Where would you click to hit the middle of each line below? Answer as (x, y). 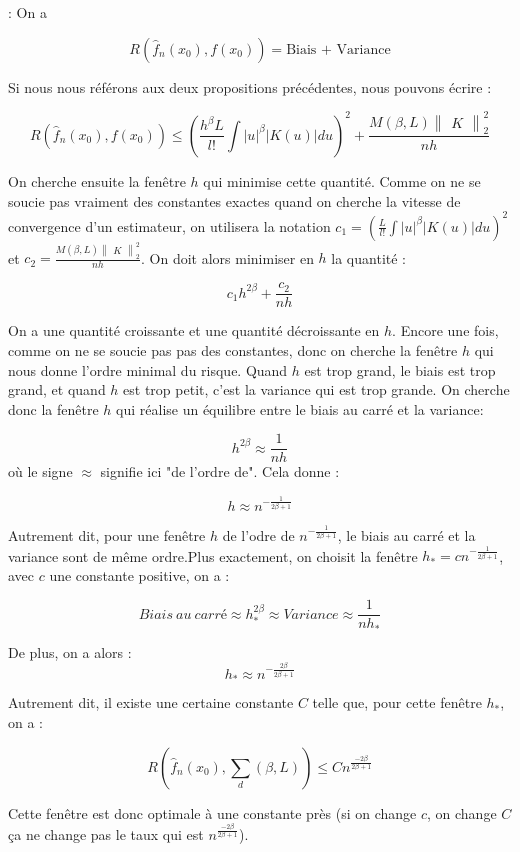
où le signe (40, 471)
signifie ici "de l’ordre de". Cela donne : (220, 471)
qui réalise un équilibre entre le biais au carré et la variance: (300, 408)
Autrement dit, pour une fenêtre (107, 534)
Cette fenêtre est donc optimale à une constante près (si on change (212, 812)
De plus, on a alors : (70, 651)
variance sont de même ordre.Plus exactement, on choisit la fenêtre (213, 555)
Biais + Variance (338, 49)
